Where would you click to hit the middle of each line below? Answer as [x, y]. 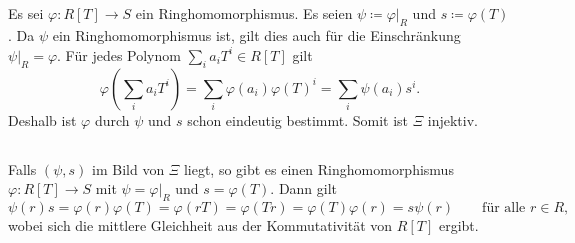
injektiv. [452, 119]
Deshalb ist [42, 119]
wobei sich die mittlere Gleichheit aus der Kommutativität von [200, 224]
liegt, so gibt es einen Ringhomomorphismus [318, 168]
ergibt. [458, 224]
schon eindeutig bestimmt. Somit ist [298, 119]
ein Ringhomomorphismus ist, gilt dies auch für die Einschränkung [256, 35]
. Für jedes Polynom [119, 54]
